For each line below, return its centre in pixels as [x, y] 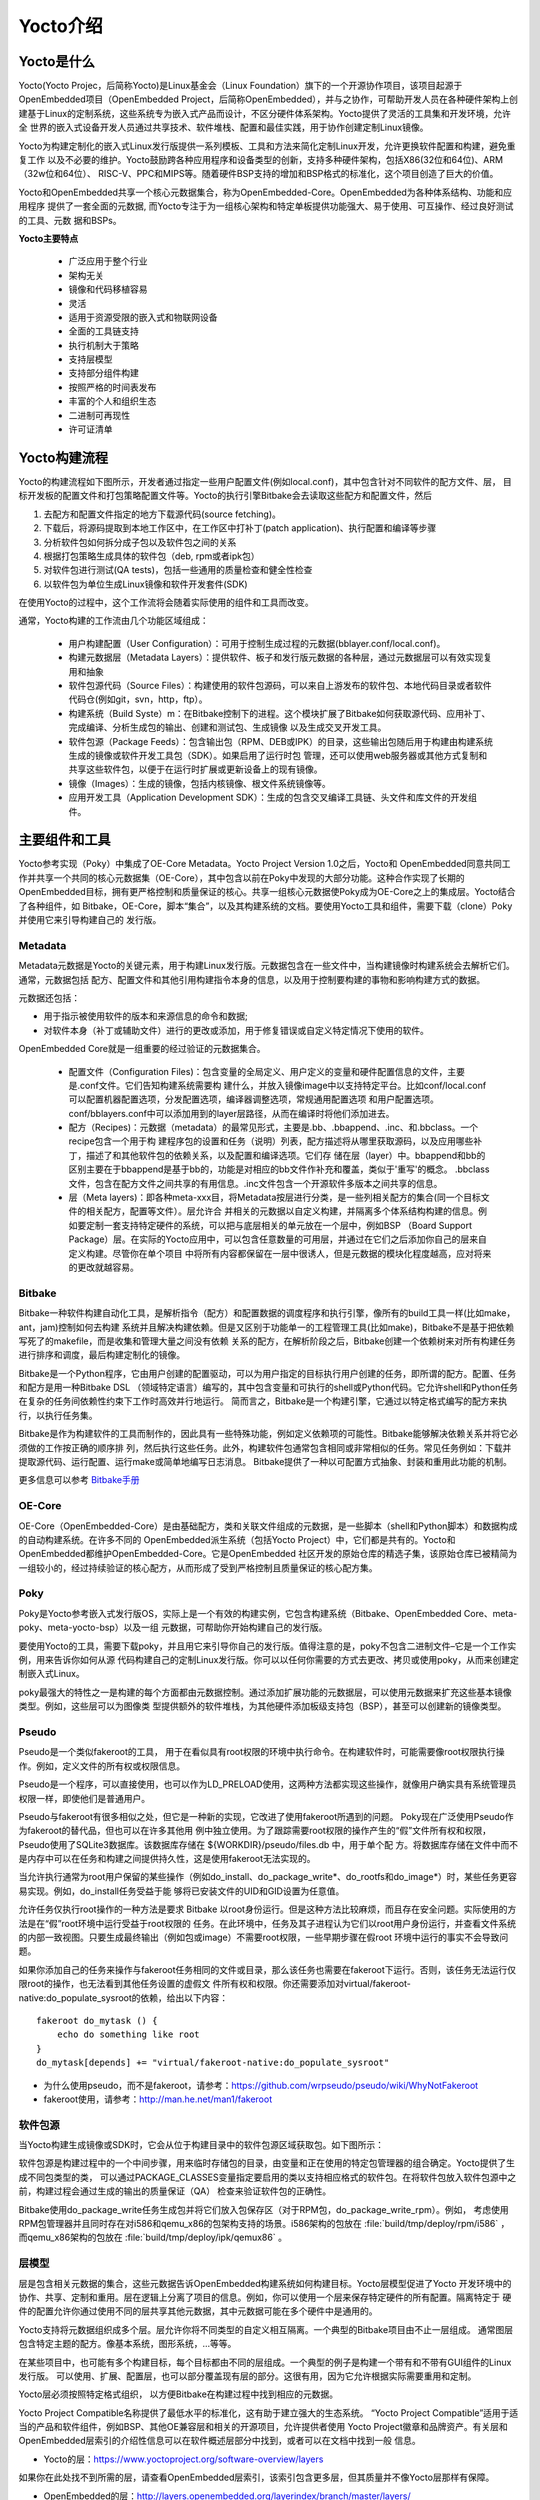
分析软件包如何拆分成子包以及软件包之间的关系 [140, 542]
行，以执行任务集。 [58, 1415]
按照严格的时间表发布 [112, 387]
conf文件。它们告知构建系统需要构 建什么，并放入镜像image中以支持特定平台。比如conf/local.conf [283, 1085]
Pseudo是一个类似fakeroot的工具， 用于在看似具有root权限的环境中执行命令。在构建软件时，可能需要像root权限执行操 [261, 1752]
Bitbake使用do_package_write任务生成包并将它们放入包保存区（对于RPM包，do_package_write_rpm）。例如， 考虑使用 [263, 2209]
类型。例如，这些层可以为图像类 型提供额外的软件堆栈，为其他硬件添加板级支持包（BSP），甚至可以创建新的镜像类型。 [262, 1706]
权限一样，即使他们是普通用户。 [84, 1798]
